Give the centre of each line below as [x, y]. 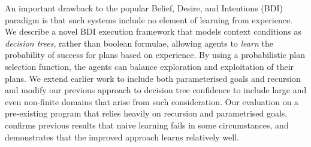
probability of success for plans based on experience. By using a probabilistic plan [155, 55]
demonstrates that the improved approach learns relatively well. [122, 137]
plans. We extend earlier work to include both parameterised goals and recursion [153, 78]
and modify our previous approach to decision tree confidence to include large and [156, 90]
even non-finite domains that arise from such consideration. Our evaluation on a [152, 101]
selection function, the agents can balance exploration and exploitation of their [150, 66]
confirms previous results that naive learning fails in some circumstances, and [147, 125]
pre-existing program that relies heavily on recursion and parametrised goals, [146, 113]
